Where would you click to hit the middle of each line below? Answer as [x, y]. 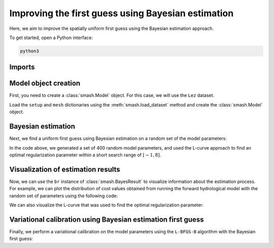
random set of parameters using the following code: [64, 196]
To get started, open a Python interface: [51, 38]
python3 [29, 51]
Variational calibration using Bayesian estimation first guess [107, 219]
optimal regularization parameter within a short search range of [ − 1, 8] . [85, 155]
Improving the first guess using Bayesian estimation [122, 13]
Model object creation [45, 83]
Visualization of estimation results [65, 169]
